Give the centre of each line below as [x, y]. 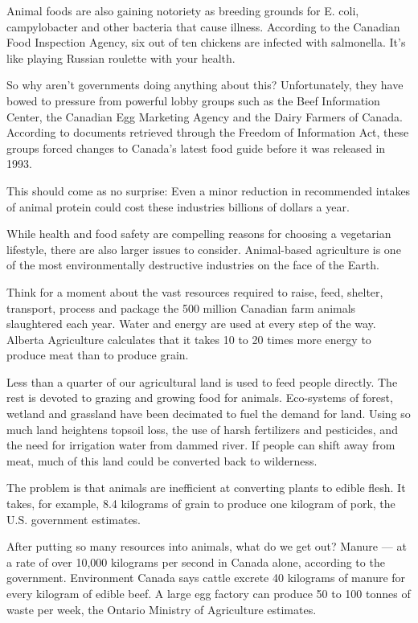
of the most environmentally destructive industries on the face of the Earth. [193, 265]
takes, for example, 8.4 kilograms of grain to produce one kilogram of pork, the [201, 504]
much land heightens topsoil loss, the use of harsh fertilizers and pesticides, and [202, 429]
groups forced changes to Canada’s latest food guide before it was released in [196, 148]
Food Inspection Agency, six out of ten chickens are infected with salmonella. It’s [206, 42]
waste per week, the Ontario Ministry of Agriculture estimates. [162, 609]
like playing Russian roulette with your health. [121, 57]
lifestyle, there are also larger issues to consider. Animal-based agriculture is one [204, 249]
